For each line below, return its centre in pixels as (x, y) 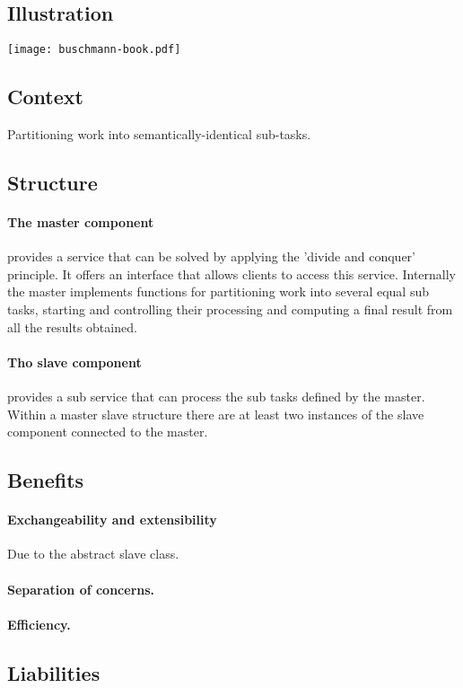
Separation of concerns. (81, 589)
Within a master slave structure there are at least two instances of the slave (216, 414)
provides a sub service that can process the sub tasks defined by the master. (216, 396)
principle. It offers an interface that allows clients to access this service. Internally (232, 273)
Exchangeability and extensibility (112, 520)
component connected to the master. (108, 432)
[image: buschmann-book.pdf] (94, 50)
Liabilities (54, 672)
